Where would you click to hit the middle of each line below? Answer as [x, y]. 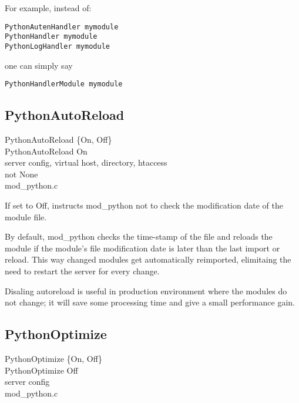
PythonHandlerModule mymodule [64, 84]
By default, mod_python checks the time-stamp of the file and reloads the [139, 236]
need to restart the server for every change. [82, 271]
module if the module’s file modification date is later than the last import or [142, 248]
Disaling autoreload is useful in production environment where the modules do [146, 291]
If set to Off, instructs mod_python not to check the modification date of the [144, 205]
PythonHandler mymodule [51, 37]
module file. [26, 216]
